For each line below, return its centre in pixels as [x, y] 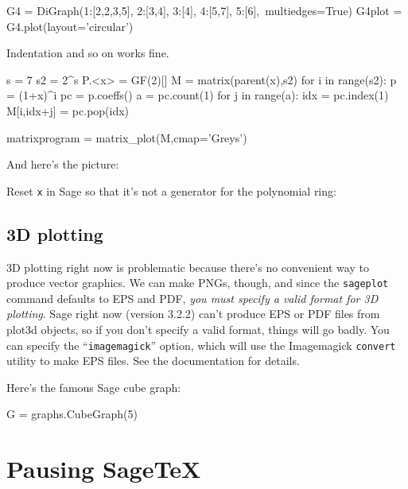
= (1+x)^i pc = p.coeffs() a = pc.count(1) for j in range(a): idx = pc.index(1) [198, 95]
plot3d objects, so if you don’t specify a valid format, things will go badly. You [198, 330]
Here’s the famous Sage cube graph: [94, 387]
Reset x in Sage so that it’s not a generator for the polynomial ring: [171, 190]
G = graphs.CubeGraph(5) [72, 414]
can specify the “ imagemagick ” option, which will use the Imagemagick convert [201, 345]
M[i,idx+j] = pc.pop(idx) [68, 110]
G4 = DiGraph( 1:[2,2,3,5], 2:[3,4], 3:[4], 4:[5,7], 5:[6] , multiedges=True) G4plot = [204, 10]
